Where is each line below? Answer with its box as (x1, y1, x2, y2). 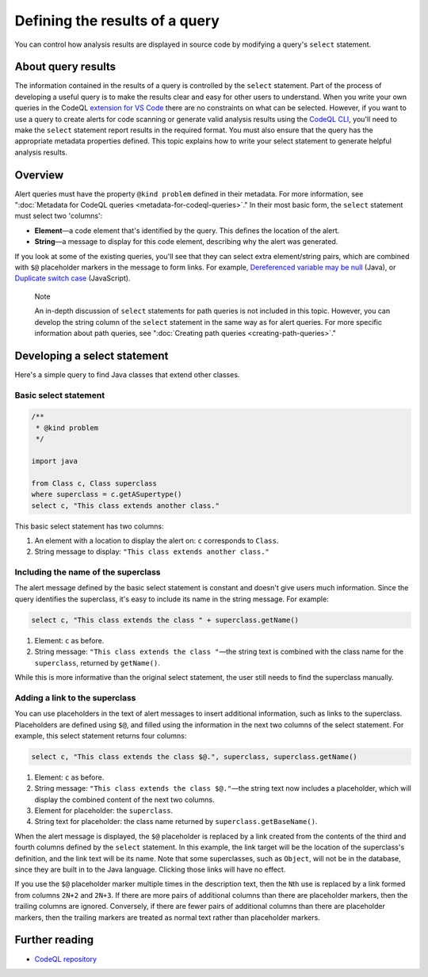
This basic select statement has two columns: (14, 521, 164, 531)
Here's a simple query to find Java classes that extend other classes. (14, 369, 240, 380)
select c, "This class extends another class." (31, 501, 220, 510)
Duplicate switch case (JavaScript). (14, 273, 131, 283)
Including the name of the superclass (14, 567, 162, 578)
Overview (14, 168, 64, 181)
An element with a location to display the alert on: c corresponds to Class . (34, 536, 279, 545)
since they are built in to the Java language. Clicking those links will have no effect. (14, 864, 286, 875)
